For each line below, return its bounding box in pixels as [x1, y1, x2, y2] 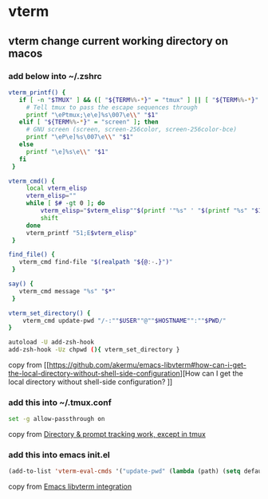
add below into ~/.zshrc [8, 70, 102, 81]
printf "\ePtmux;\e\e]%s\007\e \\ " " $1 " [26, 111, 159, 119]
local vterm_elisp [26, 184, 88, 193]
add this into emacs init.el [8, 450, 110, 461]
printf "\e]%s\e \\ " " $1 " [26, 147, 109, 155]
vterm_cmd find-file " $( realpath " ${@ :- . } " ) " [18, 258, 173, 266]
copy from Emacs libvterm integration [8, 481, 132, 492]
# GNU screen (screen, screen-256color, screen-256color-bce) [26, 126, 238, 134]
